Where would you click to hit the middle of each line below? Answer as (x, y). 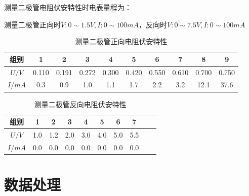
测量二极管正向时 (32, 24)
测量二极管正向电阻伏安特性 (121, 41)
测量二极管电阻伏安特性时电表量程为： (68, 7)
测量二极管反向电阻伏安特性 (80, 104)
